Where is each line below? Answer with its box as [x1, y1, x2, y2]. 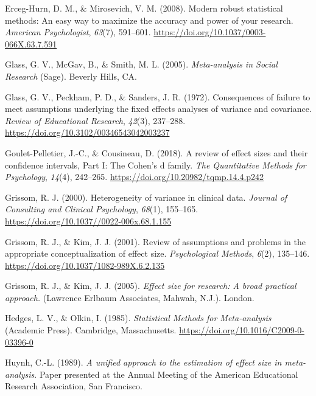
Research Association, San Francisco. [5, 380, 142, 392]
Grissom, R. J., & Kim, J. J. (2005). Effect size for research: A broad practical [5, 279, 297, 292]
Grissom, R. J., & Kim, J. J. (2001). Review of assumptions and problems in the [5, 235, 306, 248]
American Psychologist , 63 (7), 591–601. [5, 26, 151, 38]
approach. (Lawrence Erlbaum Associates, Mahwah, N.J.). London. [5, 291, 255, 304]
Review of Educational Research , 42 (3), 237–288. [5, 114, 186, 127]
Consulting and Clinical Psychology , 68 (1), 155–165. [5, 203, 198, 215]
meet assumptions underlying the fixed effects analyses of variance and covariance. [5, 102, 312, 115]
